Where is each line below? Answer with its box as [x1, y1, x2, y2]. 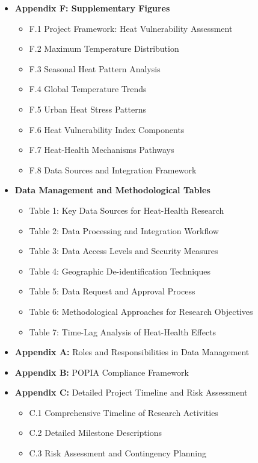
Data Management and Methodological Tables [14, 184, 210, 196]
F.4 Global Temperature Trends [29, 82, 147, 95]
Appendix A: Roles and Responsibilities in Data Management [14, 346, 250, 358]
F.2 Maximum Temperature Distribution [29, 42, 179, 55]
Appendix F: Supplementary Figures [14, 2, 170, 14]
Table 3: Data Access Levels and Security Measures [29, 244, 218, 257]
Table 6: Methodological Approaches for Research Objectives [29, 305, 253, 317]
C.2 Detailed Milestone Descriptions [29, 426, 162, 439]
